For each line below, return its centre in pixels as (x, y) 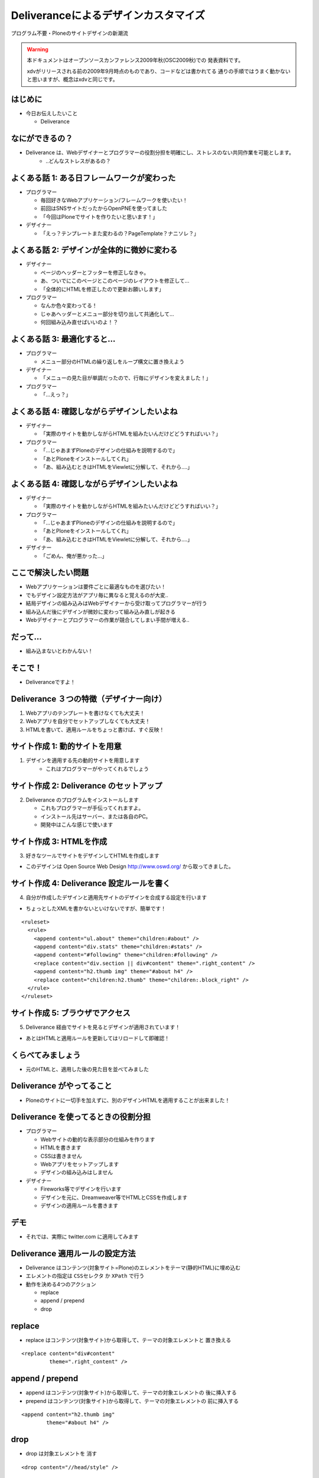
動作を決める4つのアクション (61, 1284)
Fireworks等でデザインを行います (81, 1189)
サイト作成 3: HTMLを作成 (59, 842)
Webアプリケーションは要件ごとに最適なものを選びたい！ (96, 587)
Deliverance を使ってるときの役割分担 (81, 1117)
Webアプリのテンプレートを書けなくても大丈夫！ (85, 713)
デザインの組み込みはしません (77, 1172)
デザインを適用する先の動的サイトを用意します (83, 760)
